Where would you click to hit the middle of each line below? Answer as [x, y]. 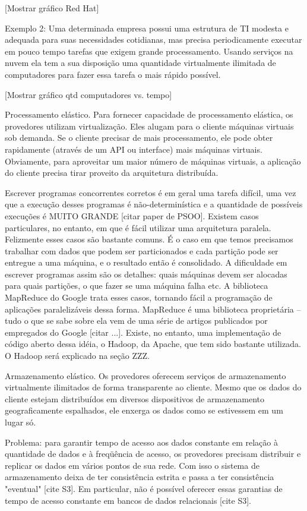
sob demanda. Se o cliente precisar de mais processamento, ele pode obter [139, 138]
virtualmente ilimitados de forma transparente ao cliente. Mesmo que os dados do [153, 387]
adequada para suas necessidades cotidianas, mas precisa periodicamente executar [153, 40]
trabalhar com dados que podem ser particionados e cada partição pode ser [142, 250]
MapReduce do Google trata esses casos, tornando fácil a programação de [139, 297]
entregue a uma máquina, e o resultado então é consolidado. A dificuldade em [146, 262]
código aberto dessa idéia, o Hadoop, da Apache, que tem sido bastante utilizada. [153, 344]
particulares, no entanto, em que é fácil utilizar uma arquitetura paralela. [138, 227]
